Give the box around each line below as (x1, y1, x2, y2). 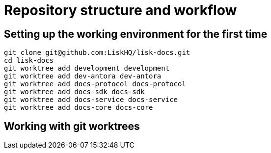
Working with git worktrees (4, 120, 140, 132)
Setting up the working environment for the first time (4, 27, 268, 40)
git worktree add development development (4, 64, 170, 73)
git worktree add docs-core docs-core (4, 103, 153, 112)
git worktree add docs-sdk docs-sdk (4, 88, 145, 96)
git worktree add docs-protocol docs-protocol (4, 80, 186, 88)
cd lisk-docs (4, 56, 54, 65)
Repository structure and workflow (4, 2, 237, 19)
